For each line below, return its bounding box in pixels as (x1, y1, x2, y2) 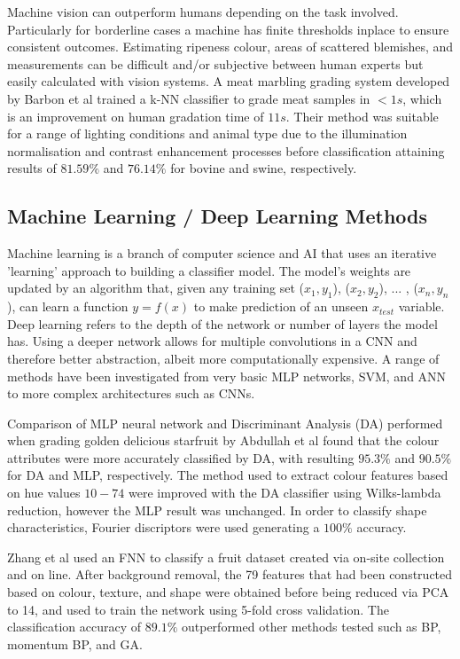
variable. (398, 297, 445, 316)
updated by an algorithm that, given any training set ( (7, 279, 305, 297)
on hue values (7, 483, 81, 502)
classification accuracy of (7, 617, 142, 636)
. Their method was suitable (285, 106, 439, 125)
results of (7, 159, 57, 177)
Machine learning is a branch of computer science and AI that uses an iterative (7, 244, 437, 263)
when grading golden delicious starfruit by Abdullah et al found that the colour (7, 431, 440, 450)
